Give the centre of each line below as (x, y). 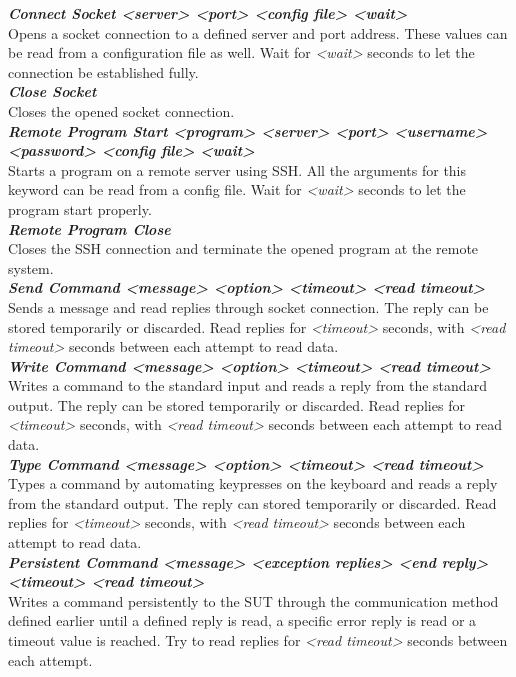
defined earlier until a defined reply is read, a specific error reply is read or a (242, 620)
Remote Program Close (89, 228)
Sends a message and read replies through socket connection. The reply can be (248, 306)
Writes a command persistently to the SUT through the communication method (253, 600)
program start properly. (80, 208)
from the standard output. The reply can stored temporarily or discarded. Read (252, 502)
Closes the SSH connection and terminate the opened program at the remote (243, 248)
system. (31, 267)
